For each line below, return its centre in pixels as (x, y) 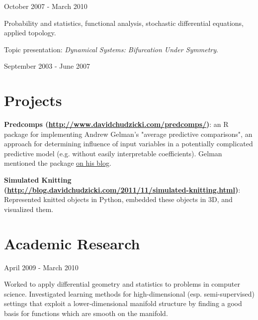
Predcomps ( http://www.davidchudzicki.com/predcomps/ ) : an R (116, 124)
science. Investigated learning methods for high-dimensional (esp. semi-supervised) (129, 293)
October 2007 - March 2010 (46, 6)
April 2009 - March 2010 (41, 267)
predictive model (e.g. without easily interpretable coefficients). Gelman (113, 153)
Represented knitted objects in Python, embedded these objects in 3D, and (118, 199)
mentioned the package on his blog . (58, 163)
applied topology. (30, 33)
